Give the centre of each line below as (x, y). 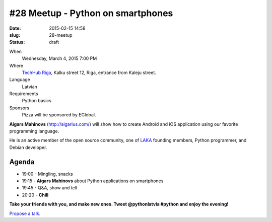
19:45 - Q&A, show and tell (50, 188)
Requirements (24, 94)
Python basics (37, 101)
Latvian (30, 87)
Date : (15, 28)
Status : (17, 42)
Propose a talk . (25, 213)
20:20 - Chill (35, 195)
